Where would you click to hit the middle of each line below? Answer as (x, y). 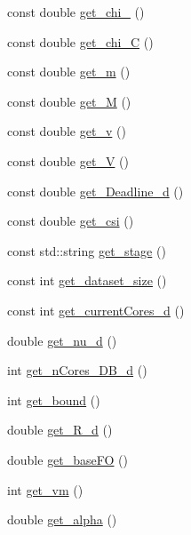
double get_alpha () (62, 519)
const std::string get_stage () (87, 250)
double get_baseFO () (68, 459)
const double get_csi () (71, 221)
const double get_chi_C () (80, 41)
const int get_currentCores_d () (96, 310)
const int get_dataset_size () (87, 280)
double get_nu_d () (62, 340)
